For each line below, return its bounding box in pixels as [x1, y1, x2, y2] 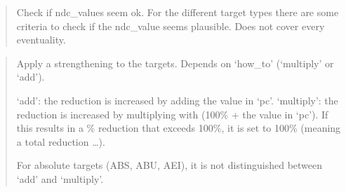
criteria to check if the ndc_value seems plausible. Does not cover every [16, 18, 325, 33]
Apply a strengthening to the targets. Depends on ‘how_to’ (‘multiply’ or [16, 55, 334, 70]
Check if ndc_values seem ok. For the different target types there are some [16, 5, 339, 19]
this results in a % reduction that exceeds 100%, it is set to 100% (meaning [16, 121, 341, 135]
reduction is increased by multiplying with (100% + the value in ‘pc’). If [16, 107, 328, 121]
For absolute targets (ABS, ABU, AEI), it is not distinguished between [16, 158, 323, 172]
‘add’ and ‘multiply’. [16, 171, 104, 186]
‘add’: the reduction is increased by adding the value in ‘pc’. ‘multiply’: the [16, 92, 338, 107]
